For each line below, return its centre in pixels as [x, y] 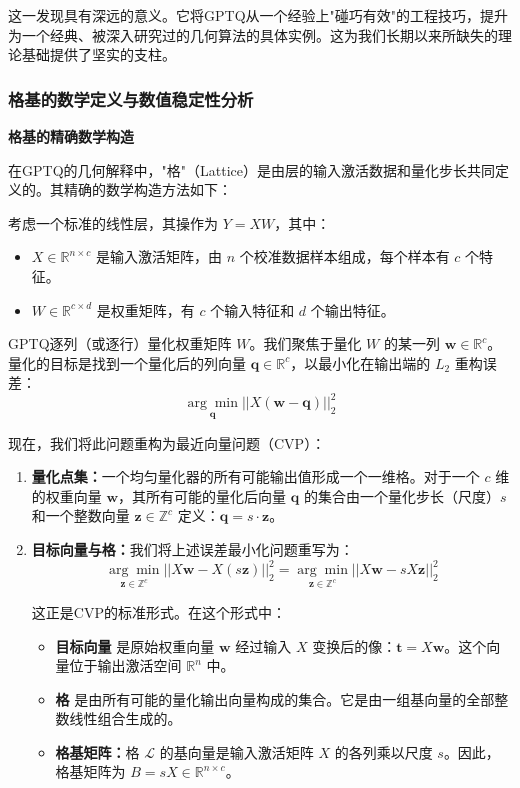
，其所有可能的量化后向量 [202, 495]
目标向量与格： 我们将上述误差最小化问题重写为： [192, 549]
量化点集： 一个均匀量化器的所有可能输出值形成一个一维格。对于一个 [255, 476]
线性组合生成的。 [125, 718]
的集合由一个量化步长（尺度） [401, 495]
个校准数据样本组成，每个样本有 [344, 256]
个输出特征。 [352, 309]
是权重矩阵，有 [145, 309]
